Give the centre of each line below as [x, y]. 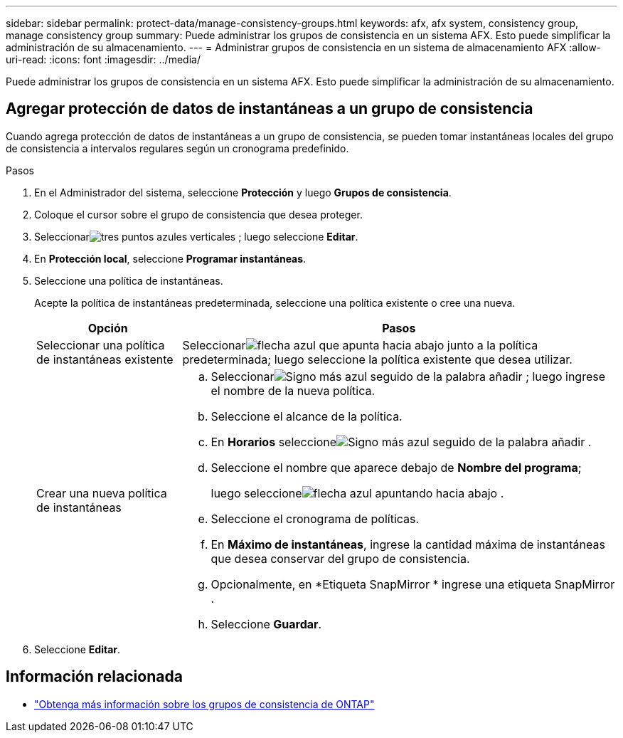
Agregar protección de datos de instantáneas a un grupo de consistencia [270, 109]
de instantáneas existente [105, 359]
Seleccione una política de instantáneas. [129, 280]
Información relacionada [94, 677]
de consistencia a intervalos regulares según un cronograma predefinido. [177, 148]
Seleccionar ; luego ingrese [408, 376]
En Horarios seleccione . [401, 442]
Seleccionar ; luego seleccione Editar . [196, 236]
